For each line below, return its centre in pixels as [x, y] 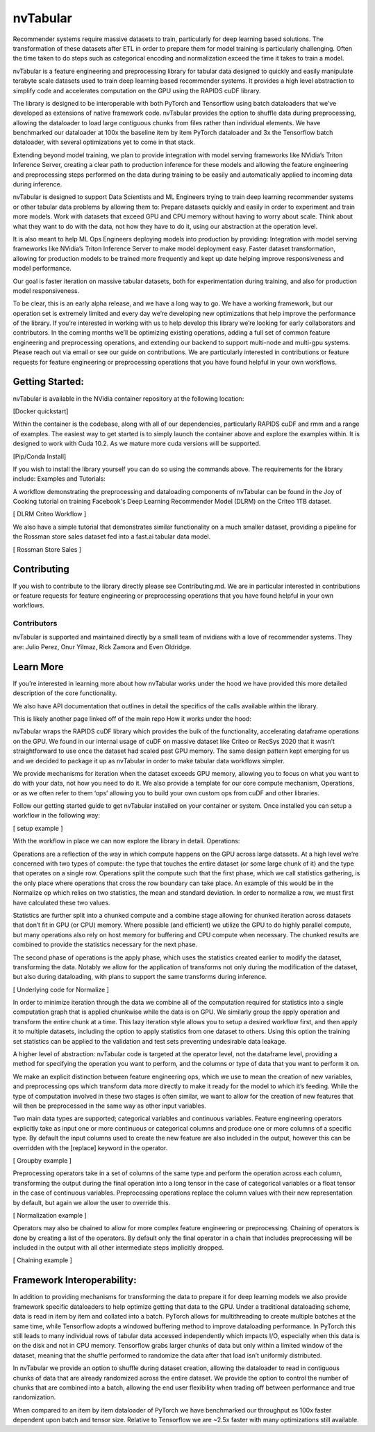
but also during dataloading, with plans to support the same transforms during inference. [140, 977]
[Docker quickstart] [41, 411]
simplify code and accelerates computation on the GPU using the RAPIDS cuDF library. [137, 90]
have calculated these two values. [61, 902]
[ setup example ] [38, 828]
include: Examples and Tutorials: [59, 479]
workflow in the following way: [57, 816]
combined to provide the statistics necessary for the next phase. [105, 945]
